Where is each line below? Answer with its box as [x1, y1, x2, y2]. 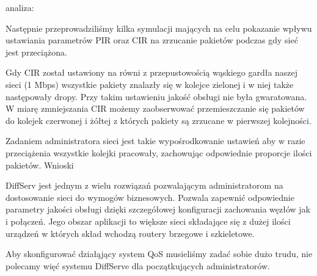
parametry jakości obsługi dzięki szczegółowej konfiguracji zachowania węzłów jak [5, 203, 310, 216]
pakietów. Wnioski [5, 158, 74, 171]
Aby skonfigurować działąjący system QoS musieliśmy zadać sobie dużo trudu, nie [5, 247, 313, 260]
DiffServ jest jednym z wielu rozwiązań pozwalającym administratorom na [5, 179, 283, 192]
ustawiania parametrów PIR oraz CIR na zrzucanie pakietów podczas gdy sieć [5, 34, 298, 46]
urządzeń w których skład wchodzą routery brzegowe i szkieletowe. [5, 227, 255, 239]
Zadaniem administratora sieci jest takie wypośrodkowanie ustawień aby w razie [5, 134, 305, 147]
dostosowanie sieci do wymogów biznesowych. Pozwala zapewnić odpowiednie [5, 191, 294, 203]
